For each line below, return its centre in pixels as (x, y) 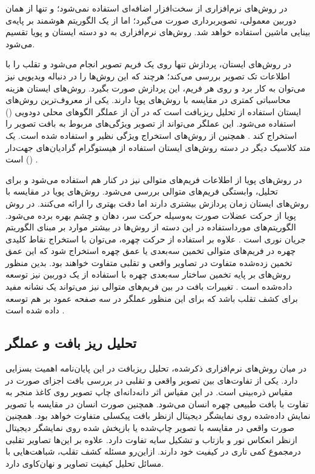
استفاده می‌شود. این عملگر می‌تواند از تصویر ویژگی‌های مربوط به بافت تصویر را (151, 123)
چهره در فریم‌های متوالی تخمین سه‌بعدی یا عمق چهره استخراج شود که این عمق (151, 251)
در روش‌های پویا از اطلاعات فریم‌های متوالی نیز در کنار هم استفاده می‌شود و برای (154, 179)
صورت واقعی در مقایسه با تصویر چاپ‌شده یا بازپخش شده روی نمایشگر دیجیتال (150, 428)
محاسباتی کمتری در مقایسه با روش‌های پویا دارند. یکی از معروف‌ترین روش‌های (148, 100)
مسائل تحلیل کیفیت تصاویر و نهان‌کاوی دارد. (85, 463)
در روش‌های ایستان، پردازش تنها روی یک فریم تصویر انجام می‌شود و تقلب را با (148, 64)
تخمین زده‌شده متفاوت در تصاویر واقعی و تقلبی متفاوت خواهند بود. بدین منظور (149, 262)
